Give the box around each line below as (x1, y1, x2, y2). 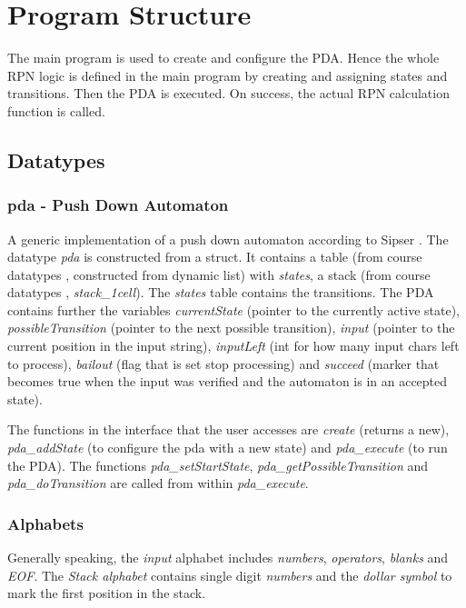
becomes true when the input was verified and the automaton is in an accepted (7, 372, 448, 391)
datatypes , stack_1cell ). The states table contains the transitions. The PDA (7, 283, 434, 302)
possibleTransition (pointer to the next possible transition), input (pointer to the (7, 318, 455, 337)
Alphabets (7, 512, 84, 534)
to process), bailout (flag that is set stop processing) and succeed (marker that (7, 354, 440, 373)
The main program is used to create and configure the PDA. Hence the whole (7, 48, 440, 67)
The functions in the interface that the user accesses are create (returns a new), (7, 420, 450, 439)
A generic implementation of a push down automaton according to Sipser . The (7, 229, 449, 248)
